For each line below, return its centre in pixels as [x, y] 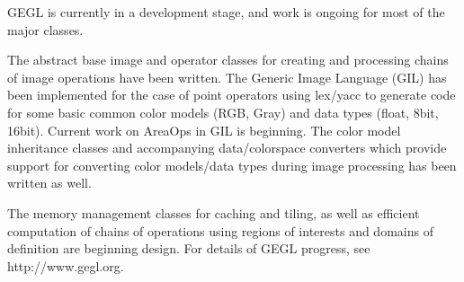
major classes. [45, 29]
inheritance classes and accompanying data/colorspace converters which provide [227, 148]
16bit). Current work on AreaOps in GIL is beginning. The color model [204, 130]
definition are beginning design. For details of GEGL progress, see [189, 248]
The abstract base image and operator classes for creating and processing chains [228, 60]
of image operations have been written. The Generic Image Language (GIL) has [227, 77]
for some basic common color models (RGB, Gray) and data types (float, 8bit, [223, 112]
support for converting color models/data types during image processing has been [232, 165]
